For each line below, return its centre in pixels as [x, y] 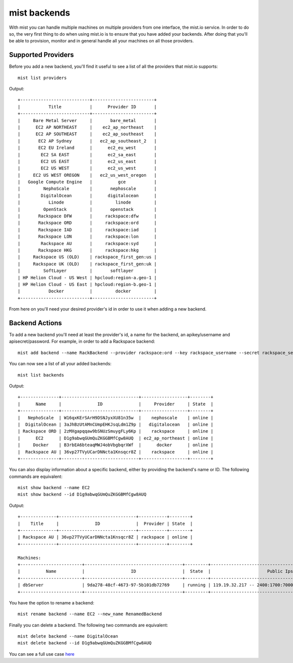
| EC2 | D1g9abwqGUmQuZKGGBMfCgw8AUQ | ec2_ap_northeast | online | [115, 438]
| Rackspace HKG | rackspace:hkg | [87, 250]
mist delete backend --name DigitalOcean [68, 636]
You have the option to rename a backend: [52, 602]
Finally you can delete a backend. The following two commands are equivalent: [89, 625]
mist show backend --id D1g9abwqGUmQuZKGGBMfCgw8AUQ [82, 495]
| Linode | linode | [87, 202]
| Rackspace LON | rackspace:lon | [87, 237]
